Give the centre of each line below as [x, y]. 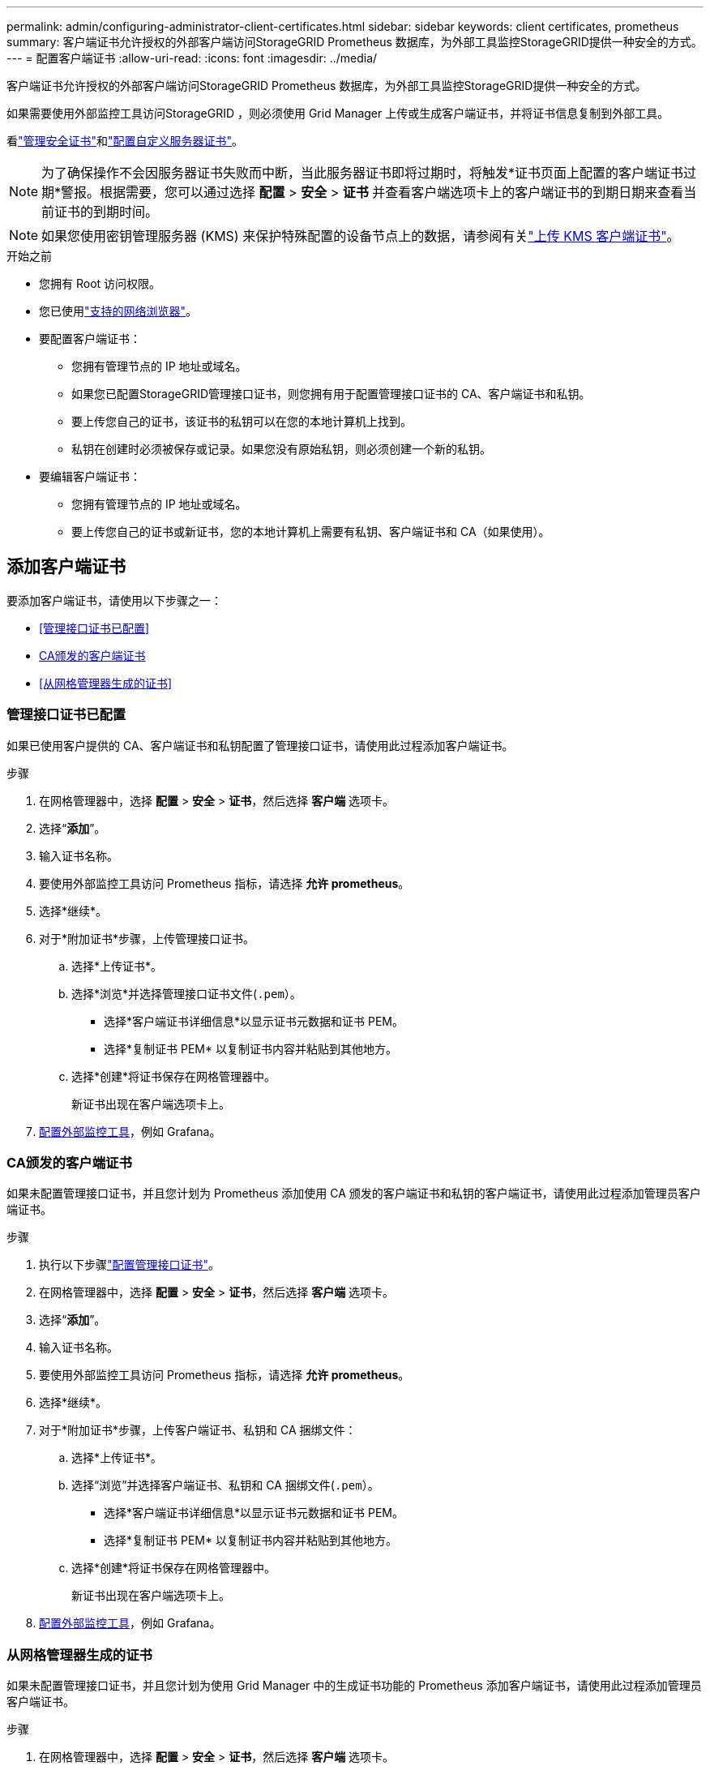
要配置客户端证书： [90, 339]
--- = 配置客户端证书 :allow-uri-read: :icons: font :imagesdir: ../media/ [192, 58]
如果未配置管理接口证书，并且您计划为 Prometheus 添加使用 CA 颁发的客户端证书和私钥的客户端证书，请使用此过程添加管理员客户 [354, 1194]
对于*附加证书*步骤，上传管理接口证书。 [147, 938]
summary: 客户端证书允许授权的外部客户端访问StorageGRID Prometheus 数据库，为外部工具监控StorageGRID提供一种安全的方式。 [355, 42]
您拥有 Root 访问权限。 [100, 283]
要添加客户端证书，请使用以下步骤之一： [114, 600]
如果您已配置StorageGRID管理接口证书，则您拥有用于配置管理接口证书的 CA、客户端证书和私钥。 [331, 394]
